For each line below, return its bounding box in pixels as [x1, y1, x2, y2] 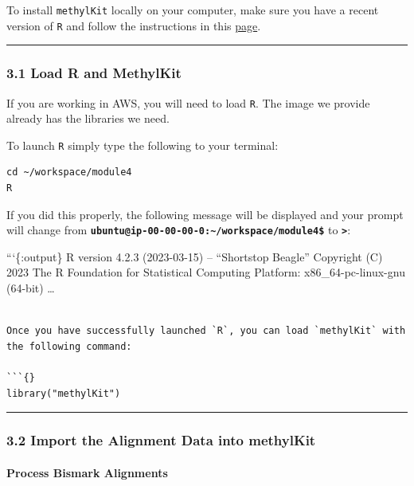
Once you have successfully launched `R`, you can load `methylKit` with [6, 325, 406, 337]
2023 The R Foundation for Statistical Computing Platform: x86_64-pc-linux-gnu [6, 264, 405, 280]
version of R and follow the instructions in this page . [6, 17, 261, 33]
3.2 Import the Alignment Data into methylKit [6, 430, 316, 450]
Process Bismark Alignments [6, 464, 168, 480]
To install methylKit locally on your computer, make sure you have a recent [6, 2, 379, 18]
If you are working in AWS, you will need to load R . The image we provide [6, 94, 370, 111]
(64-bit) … [6, 280, 55, 296]
